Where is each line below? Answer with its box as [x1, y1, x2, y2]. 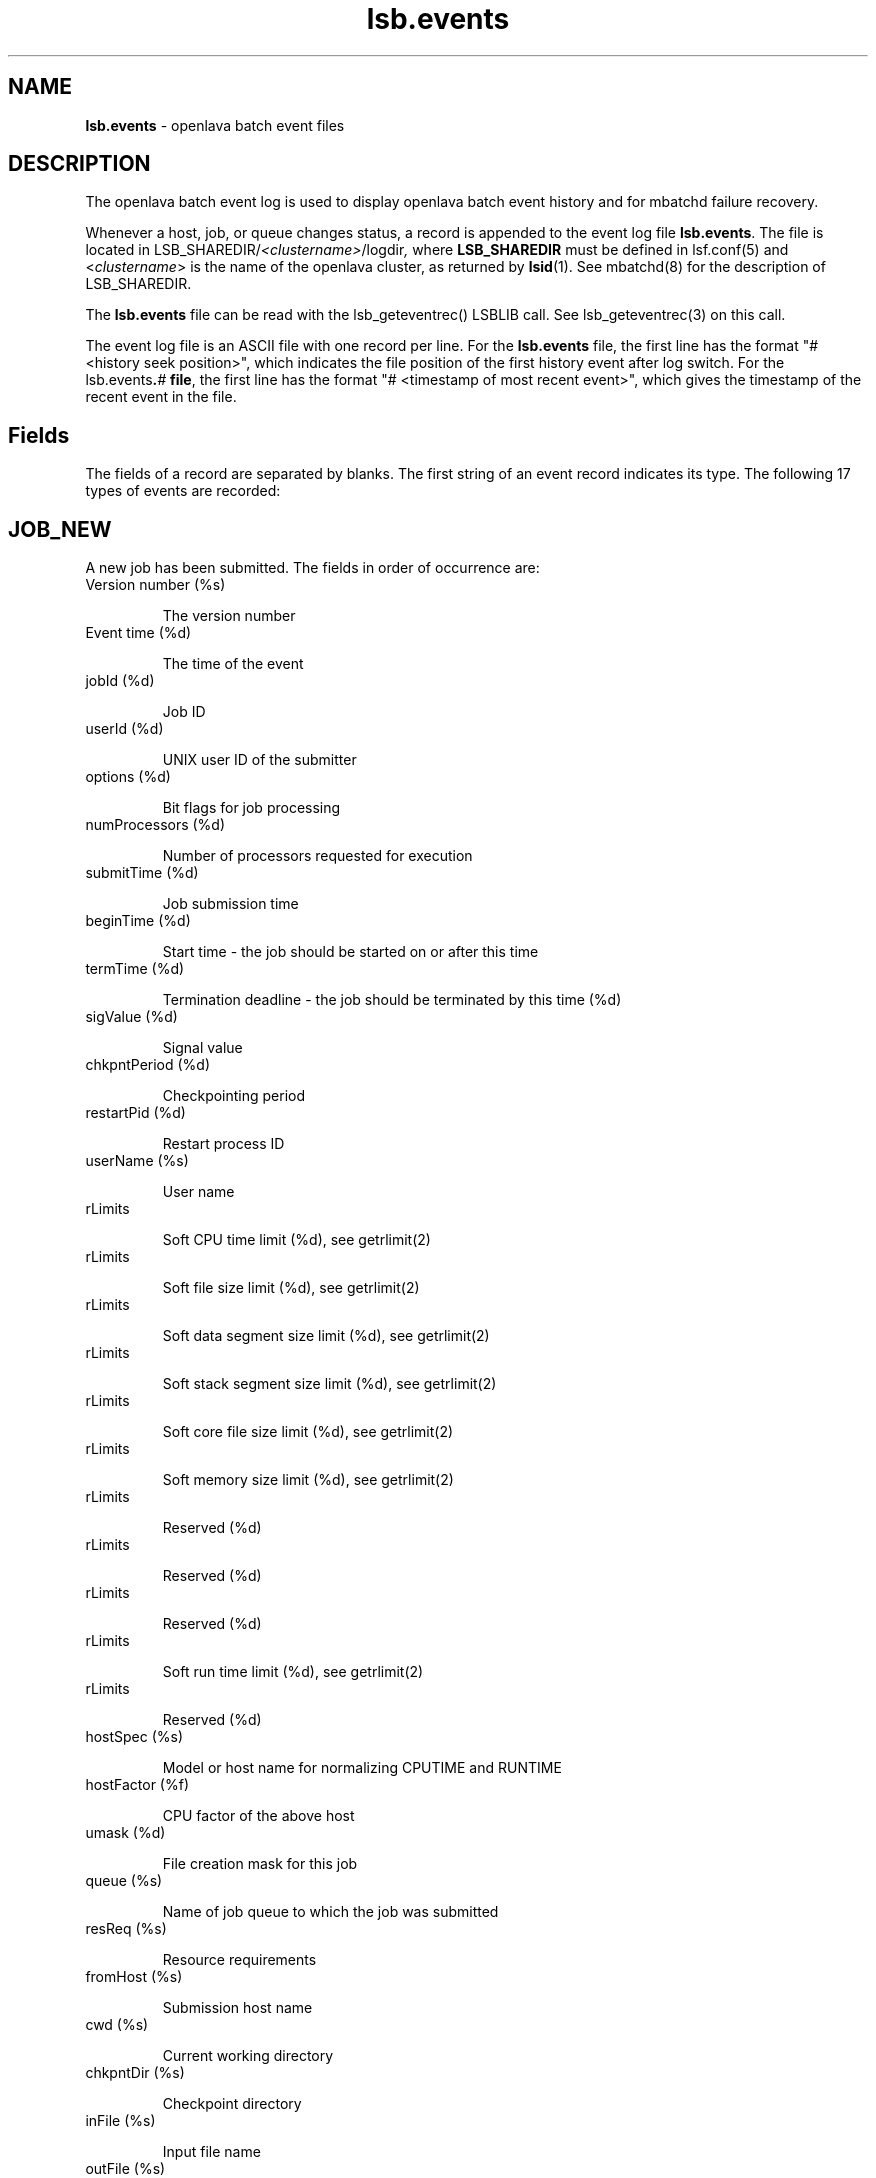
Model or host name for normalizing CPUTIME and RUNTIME [162, 1759, 562, 1777]
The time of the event [162, 655, 304, 673]
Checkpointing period [162, 1087, 306, 1105]
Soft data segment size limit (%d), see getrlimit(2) [162, 1327, 490, 1345]
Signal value [162, 1039, 243, 1057]
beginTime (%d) [85, 912, 191, 930]
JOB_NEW [8, 516, 112, 542]
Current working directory [162, 2047, 334, 2065]
